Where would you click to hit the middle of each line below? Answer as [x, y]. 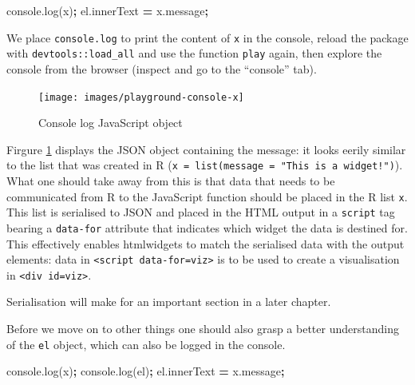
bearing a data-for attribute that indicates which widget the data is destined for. [207, 227]
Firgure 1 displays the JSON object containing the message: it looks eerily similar [206, 149]
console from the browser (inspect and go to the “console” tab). [162, 68]
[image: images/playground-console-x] [141, 97]
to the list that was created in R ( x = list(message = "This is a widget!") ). [205, 165]
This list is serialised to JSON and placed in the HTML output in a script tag [201, 212]
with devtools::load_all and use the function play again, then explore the [194, 53]
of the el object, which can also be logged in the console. [146, 344]
